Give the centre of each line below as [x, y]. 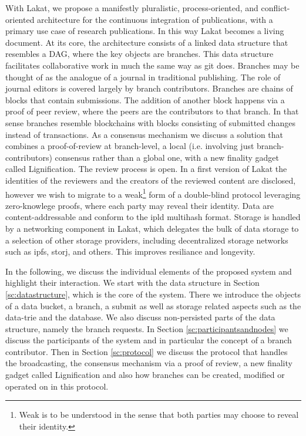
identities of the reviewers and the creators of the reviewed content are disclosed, [151, 180]
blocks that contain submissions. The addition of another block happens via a [145, 99]
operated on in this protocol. [57, 386]
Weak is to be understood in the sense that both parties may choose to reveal [159, 415]
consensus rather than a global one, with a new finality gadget [167, 157]
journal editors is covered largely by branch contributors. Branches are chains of [149, 88]
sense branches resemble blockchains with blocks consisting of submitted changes [150, 122]
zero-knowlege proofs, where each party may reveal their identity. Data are [140, 205]
